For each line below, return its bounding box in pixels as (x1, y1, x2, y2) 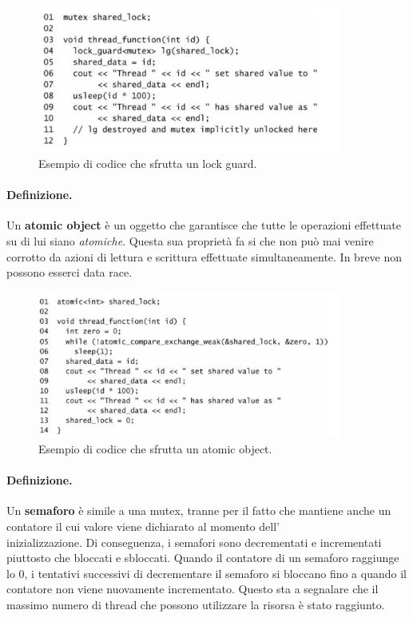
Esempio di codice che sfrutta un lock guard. (38, 155, 257, 172)
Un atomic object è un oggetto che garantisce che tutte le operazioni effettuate (6, 217, 402, 233)
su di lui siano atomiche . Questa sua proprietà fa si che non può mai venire (6, 233, 374, 249)
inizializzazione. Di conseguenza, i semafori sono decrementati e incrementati (6, 533, 382, 550)
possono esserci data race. (6, 264, 133, 281)
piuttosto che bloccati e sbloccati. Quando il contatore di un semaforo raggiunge (6, 549, 399, 566)
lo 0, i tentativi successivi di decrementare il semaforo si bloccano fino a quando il (6, 564, 407, 581)
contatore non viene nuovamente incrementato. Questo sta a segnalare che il (6, 580, 379, 597)
